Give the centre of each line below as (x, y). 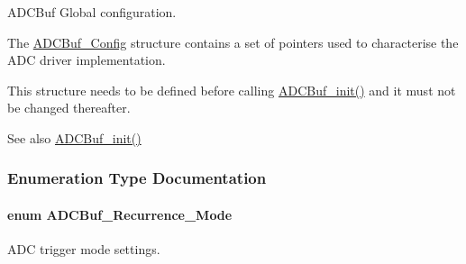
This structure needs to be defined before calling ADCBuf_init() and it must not (232, 90)
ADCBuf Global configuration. (92, 12)
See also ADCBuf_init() (74, 137)
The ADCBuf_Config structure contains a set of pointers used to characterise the (233, 42)
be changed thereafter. (69, 108)
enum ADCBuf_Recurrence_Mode (120, 214)
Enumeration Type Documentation (137, 178)
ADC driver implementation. (87, 60)
